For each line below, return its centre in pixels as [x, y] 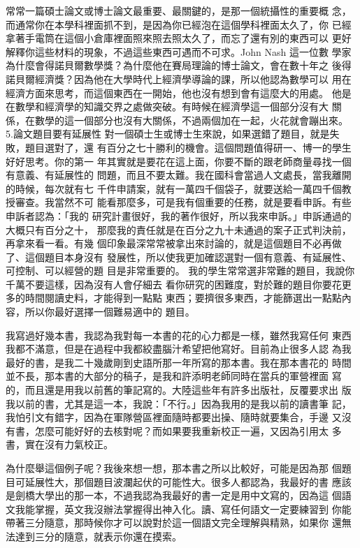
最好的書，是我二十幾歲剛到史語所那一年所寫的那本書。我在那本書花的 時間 [179, 362]
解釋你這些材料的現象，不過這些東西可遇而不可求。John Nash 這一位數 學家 [179, 51]
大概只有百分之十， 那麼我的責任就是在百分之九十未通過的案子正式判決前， [179, 229]
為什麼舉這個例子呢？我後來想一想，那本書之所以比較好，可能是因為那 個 [174, 468]
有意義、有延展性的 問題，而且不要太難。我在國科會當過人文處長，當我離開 [179, 175]
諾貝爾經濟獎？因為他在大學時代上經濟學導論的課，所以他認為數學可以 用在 [179, 79]
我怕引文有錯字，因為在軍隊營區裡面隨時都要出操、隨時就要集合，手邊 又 [174, 417]
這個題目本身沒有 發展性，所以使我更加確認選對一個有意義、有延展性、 [188, 257]
